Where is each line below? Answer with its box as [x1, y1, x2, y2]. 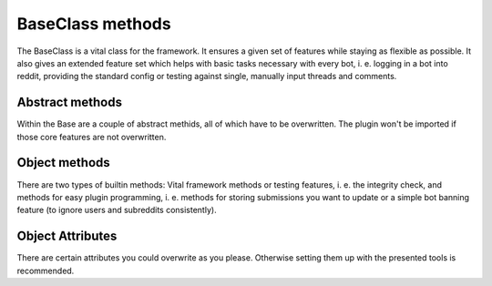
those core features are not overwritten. [16, 131, 167, 142]
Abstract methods [16, 95, 123, 110]
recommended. [16, 265, 75, 276]
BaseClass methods [16, 14, 172, 34]
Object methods [16, 155, 111, 170]
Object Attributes [16, 229, 118, 244]
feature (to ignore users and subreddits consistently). [16, 205, 218, 216]
